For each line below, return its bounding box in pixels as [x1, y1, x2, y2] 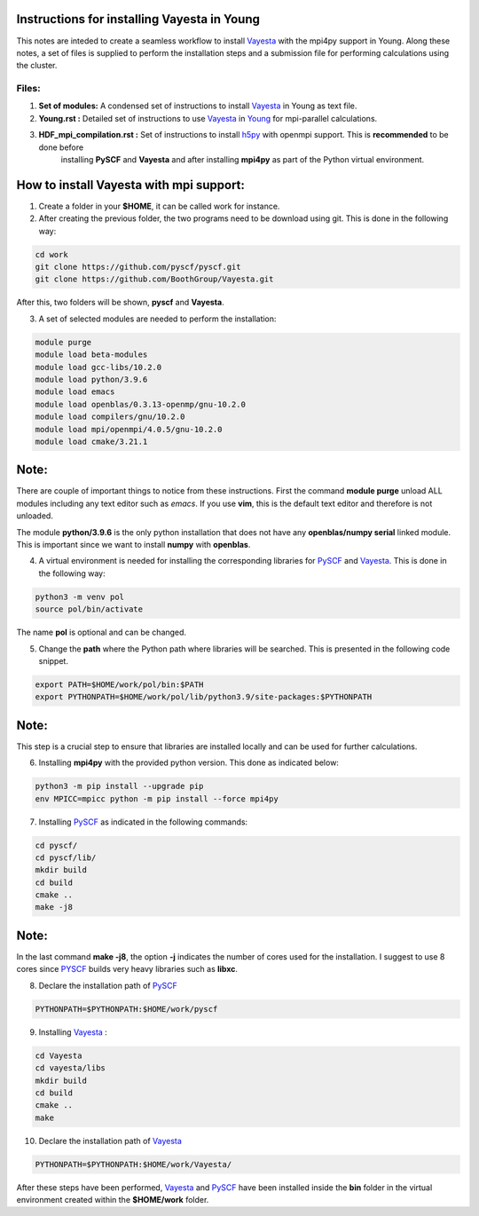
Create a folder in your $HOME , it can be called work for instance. [38, 201, 280, 211]
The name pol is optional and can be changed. [16, 627, 186, 638]
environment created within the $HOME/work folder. [16, 1195, 209, 1205]
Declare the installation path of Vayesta [38, 1135, 182, 1146]
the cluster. [16, 60, 58, 71]
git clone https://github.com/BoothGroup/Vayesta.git [35, 274, 274, 284]
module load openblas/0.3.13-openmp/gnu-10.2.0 [35, 399, 246, 409]
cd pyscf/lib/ [35, 852, 97, 863]
